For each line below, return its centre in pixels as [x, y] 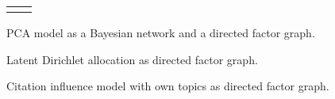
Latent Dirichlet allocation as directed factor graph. [132, 59]
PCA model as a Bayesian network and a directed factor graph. [161, 32]
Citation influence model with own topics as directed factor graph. [168, 86]
